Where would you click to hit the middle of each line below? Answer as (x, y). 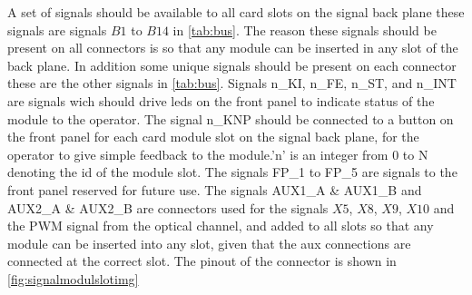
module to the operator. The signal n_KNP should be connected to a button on (231, 118)
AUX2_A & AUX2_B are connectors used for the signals (168, 207)
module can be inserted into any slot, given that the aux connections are (209, 243)
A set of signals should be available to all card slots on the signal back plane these (236, 12)
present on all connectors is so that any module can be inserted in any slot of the (233, 48)
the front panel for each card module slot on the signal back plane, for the (213, 137)
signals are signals (57, 29)
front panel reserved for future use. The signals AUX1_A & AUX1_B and (215, 189)
